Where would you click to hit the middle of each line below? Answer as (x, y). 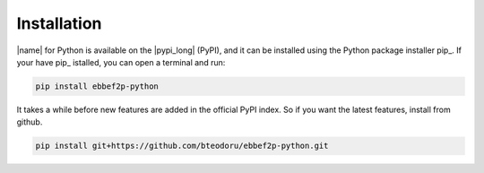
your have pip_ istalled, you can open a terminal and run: (121, 62)
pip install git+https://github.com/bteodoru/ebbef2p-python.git (182, 146)
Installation (59, 23)
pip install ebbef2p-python (97, 86)
